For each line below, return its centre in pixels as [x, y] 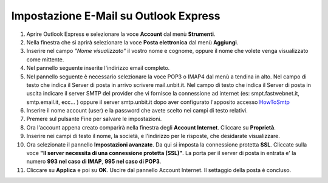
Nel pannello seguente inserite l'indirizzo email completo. [98, 68]
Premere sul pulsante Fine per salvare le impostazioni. [94, 119]
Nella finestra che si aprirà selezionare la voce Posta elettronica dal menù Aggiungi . [132, 42]
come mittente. [45, 59]
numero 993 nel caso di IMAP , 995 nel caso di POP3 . [94, 162]
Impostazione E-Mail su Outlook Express [116, 16]
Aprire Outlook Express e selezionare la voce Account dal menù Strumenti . [121, 34]
